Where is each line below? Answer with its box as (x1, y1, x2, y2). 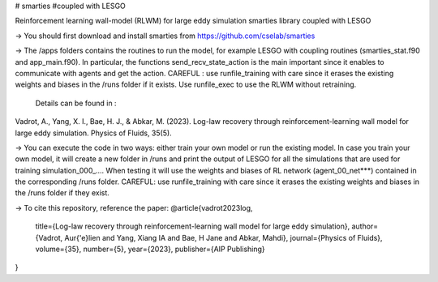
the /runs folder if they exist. (15, 188, 109, 198)
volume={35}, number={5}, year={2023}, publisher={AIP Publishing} (35, 244, 265, 254)
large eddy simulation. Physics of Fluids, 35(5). (15, 128, 172, 138)
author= (351, 221, 379, 231)
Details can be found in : (35, 98, 117, 108)
